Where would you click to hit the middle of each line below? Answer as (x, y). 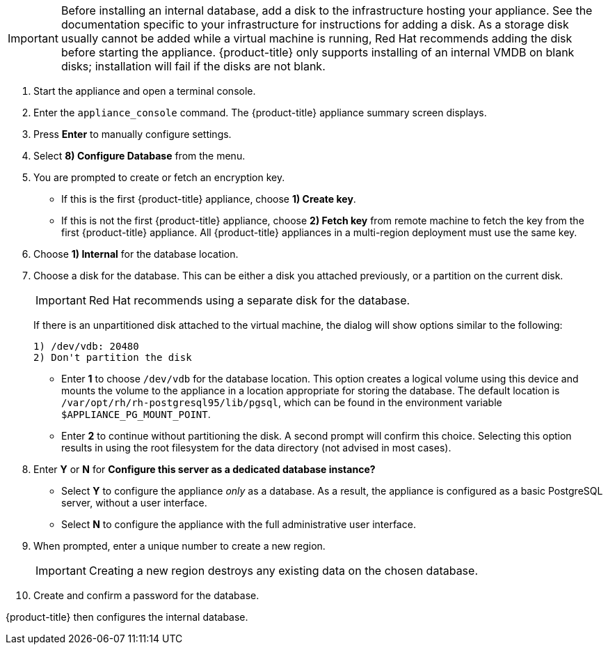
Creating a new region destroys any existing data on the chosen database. (283, 571)
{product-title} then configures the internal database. (127, 617)
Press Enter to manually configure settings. (133, 134)
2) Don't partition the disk (113, 357)
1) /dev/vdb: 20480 (86, 346)
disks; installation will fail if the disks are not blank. (193, 66)
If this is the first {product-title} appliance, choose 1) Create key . (209, 199)
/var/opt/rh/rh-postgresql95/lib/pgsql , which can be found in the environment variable (282, 402)
